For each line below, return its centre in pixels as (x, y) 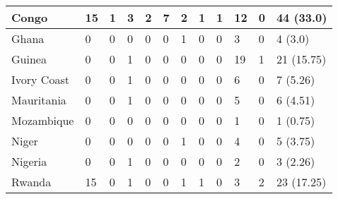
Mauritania (39, 100)
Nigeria (29, 161)
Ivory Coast (40, 79)
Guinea (29, 59)
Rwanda (31, 182)
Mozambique (43, 120)
